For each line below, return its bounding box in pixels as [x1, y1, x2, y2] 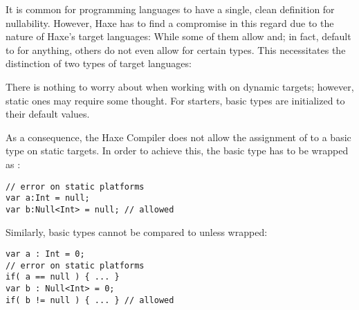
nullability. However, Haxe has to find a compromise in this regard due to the [6, 15, 334, 30]
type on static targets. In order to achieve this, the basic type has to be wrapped [6, 143, 349, 158]
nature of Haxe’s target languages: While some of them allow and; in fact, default [6, 29, 351, 44]
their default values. [6, 107, 90, 121]
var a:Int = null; [6, 193, 90, 203]
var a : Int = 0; [6, 249, 85, 259]
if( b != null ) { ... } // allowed [6, 295, 174, 305]
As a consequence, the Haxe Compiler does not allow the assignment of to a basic [6, 129, 351, 144]
